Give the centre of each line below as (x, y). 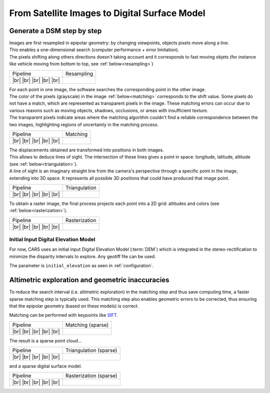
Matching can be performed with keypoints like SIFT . (64, 315)
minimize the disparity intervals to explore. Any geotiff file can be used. (82, 256)
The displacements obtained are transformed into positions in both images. (87, 150)
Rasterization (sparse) (91, 376)
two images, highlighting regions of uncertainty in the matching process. (84, 124)
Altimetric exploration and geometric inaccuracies (89, 280)
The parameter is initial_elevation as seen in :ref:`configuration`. (81, 266)
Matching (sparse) (87, 325)
